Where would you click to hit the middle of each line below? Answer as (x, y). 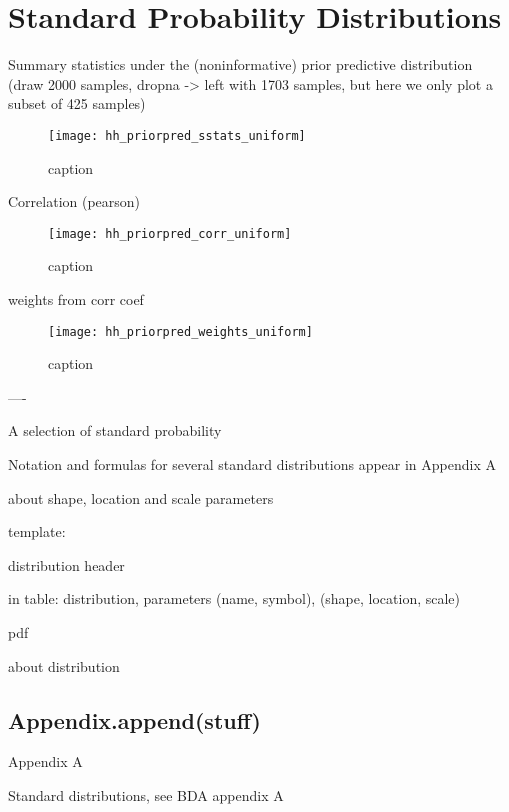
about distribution (64, 665)
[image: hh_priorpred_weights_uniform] (180, 331)
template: (37, 531)
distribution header (66, 564)
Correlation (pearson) (74, 201)
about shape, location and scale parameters (141, 497)
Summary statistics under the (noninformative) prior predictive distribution (240, 64)
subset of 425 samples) (77, 103)
